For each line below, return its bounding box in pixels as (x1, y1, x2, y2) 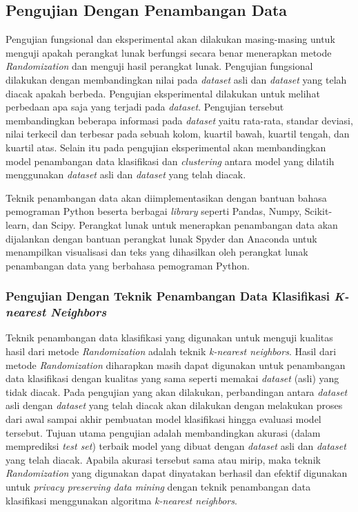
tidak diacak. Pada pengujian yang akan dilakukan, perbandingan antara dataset (6, 384, 348, 399)
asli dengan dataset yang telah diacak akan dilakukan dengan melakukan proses (6, 398, 343, 413)
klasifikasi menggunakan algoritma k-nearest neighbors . (6, 493, 237, 507)
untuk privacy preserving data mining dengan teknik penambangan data (6, 479, 311, 493)
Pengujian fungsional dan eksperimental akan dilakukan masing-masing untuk (6, 32, 335, 46)
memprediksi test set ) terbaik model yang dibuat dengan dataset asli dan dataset (6, 439, 346, 453)
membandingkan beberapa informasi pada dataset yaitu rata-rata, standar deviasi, (6, 113, 353, 127)
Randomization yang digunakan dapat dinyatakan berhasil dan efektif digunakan (6, 466, 348, 480)
